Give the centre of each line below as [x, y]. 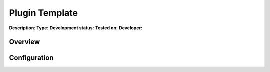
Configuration [31, 58]
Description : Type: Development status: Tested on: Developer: [76, 28]
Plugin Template [44, 13]
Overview [25, 42]
